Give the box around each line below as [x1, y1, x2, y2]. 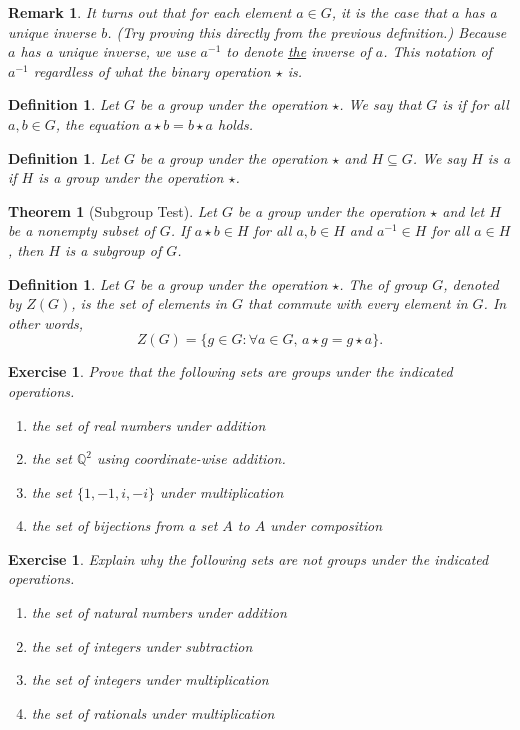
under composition [270, 515, 383, 536]
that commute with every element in [248, 293, 468, 314]
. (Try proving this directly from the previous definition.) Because [107, 21, 507, 42]
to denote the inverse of [226, 41, 371, 62]
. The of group [339, 273, 428, 294]
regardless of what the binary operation [33, 60, 271, 81]
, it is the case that [331, 2, 447, 22]
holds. [217, 113, 254, 134]
